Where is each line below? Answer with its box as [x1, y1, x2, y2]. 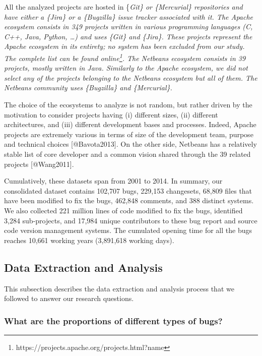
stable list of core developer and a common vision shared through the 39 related [4, 148, 251, 159]
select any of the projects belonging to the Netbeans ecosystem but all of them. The [4, 72, 257, 83]
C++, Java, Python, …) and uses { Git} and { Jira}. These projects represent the [4, 31, 252, 41]
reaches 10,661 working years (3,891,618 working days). [4, 234, 174, 245]
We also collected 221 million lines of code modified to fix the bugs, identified [4, 205, 243, 215]
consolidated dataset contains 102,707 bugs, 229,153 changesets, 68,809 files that [4, 185, 252, 196]
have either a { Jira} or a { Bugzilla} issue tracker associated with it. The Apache [4, 11, 253, 22]
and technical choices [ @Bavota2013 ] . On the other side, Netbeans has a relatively [4, 139, 257, 149]
